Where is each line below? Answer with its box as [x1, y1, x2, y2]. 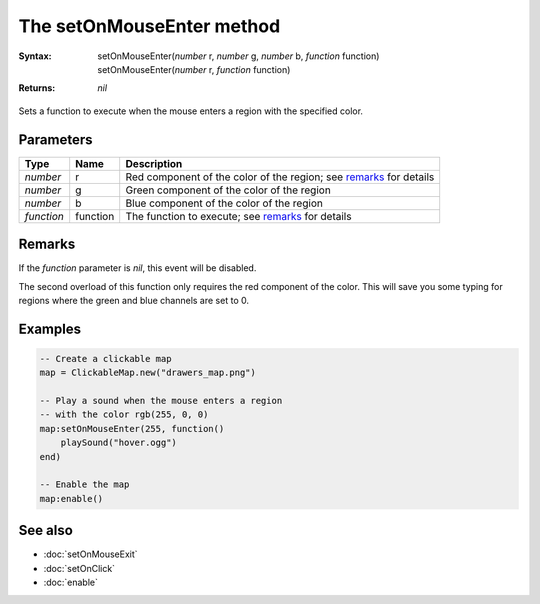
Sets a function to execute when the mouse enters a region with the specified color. [18, 105, 364, 117]
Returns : [18, 82, 56, 94]
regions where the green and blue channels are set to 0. [18, 294, 250, 306]
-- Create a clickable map [39, 353, 172, 364]
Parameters [18, 131, 93, 148]
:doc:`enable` [43, 576, 99, 589]
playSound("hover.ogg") [60, 437, 177, 449]
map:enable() [39, 493, 104, 504]
